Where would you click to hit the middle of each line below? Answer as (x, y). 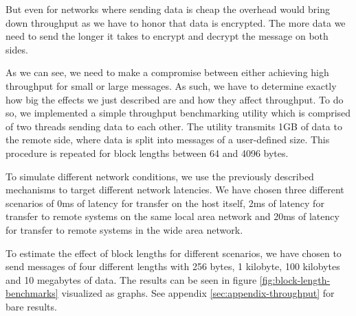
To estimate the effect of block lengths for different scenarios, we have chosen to (174, 253)
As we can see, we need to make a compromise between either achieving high (167, 72)
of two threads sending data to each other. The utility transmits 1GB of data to (174, 126)
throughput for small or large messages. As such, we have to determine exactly (171, 85)
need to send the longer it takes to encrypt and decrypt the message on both (167, 36)
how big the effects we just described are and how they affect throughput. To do (175, 99)
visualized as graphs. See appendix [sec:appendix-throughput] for (198, 293)
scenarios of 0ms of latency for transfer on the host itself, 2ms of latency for (165, 203)
